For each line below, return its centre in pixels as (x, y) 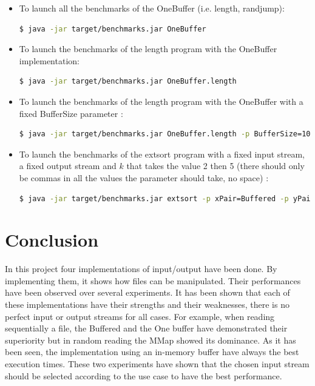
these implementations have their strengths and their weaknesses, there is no (147, 304)
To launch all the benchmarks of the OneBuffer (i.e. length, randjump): (152, 8)
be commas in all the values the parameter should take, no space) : (144, 177)
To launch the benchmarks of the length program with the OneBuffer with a (161, 101)
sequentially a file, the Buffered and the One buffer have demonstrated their (146, 328)
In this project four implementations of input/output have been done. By (141, 269)
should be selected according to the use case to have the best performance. (144, 375)
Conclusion (52, 240)
